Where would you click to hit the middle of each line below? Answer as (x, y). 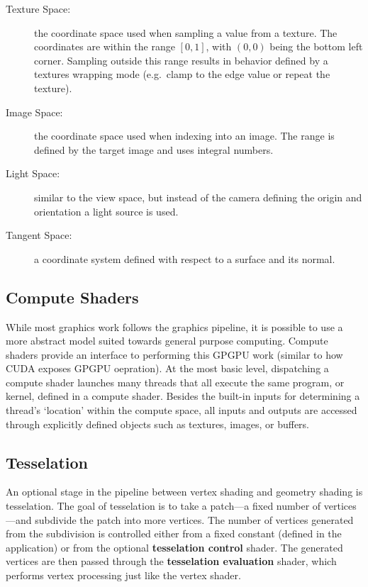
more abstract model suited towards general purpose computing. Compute (167, 341)
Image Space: (34, 112)
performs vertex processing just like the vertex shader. (123, 575)
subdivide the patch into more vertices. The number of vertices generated (194, 519)
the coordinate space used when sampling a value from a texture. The (186, 32)
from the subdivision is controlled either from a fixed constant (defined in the (174, 533)
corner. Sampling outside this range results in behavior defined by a (181, 60)
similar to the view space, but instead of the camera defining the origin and (198, 197)
